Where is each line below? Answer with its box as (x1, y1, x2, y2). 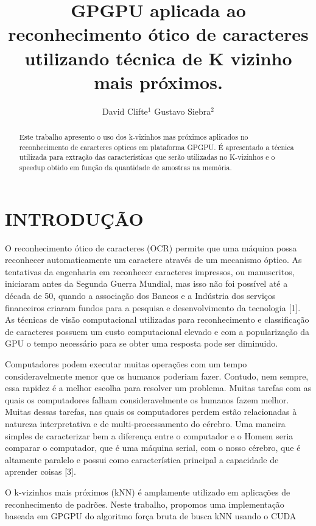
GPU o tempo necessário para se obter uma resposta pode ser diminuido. (5, 337, 278, 350)
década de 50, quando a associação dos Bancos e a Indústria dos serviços (5, 289, 276, 302)
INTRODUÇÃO (5, 206, 144, 231)
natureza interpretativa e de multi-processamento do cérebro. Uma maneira (5, 417, 286, 430)
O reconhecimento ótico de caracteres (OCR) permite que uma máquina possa (5, 241, 297, 254)
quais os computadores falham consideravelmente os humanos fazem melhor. (5, 393, 289, 406)
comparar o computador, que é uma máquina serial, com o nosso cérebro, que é (5, 441, 301, 454)
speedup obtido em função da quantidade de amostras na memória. (19, 162, 232, 173)
